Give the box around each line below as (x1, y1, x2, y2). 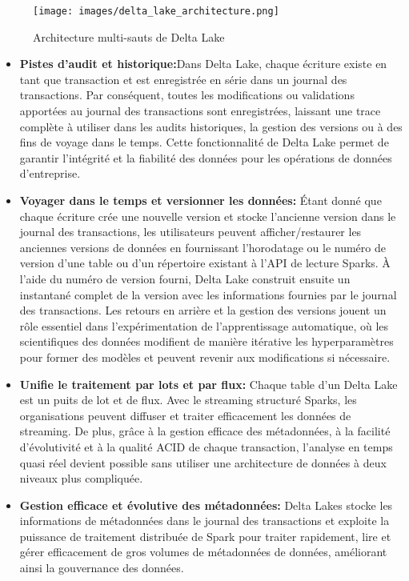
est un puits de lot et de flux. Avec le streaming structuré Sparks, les (19, 391, 357, 408)
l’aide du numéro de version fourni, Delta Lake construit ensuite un (19, 270, 351, 286)
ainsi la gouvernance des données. (19, 559, 184, 576)
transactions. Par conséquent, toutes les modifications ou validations (19, 86, 355, 103)
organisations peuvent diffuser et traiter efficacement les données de (19, 407, 351, 423)
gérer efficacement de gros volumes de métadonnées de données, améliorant (19, 543, 387, 560)
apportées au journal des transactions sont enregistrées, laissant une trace (19, 102, 381, 119)
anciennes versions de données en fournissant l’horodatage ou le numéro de (19, 238, 386, 255)
